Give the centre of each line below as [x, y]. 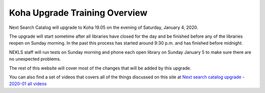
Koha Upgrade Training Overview [78, 13]
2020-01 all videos [28, 84]
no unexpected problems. [35, 59]
